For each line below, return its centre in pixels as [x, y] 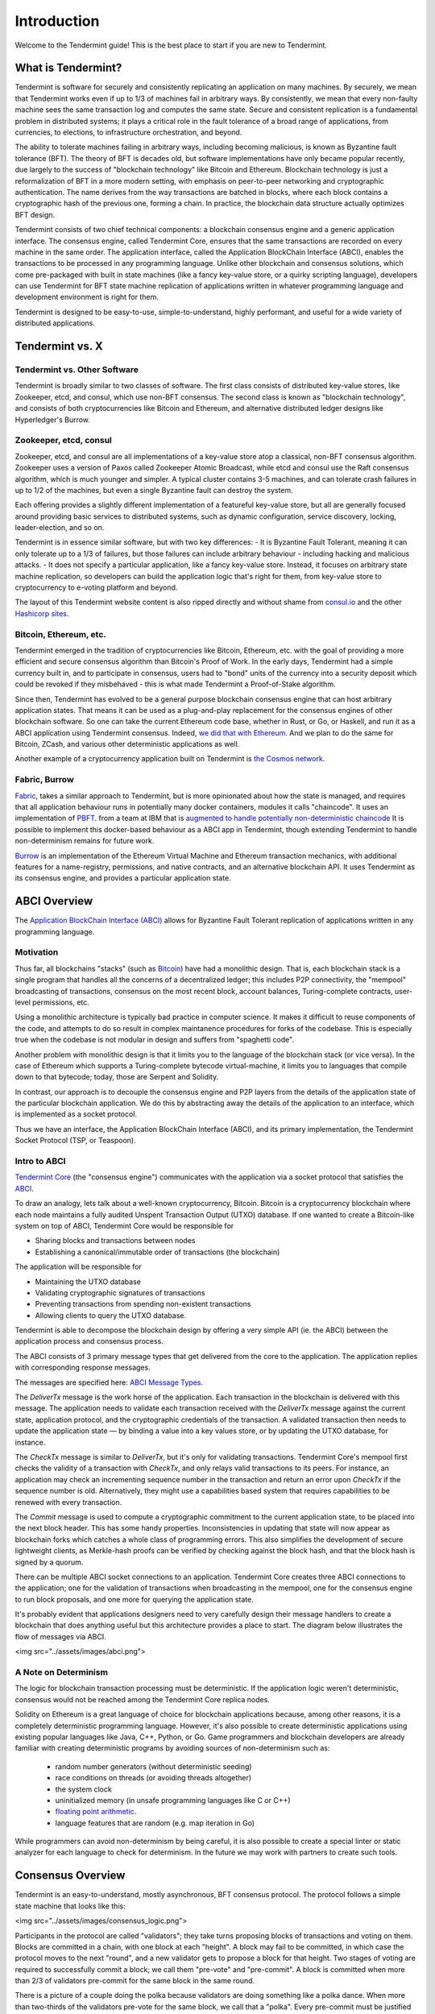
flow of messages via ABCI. [60, 1636]
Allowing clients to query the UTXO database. [111, 1315]
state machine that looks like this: [70, 1906]
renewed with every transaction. [68, 1502]
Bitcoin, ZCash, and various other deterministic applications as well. [127, 744]
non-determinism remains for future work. [85, 841]
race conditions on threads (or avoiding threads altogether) [153, 1778]
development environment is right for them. [87, 297]
